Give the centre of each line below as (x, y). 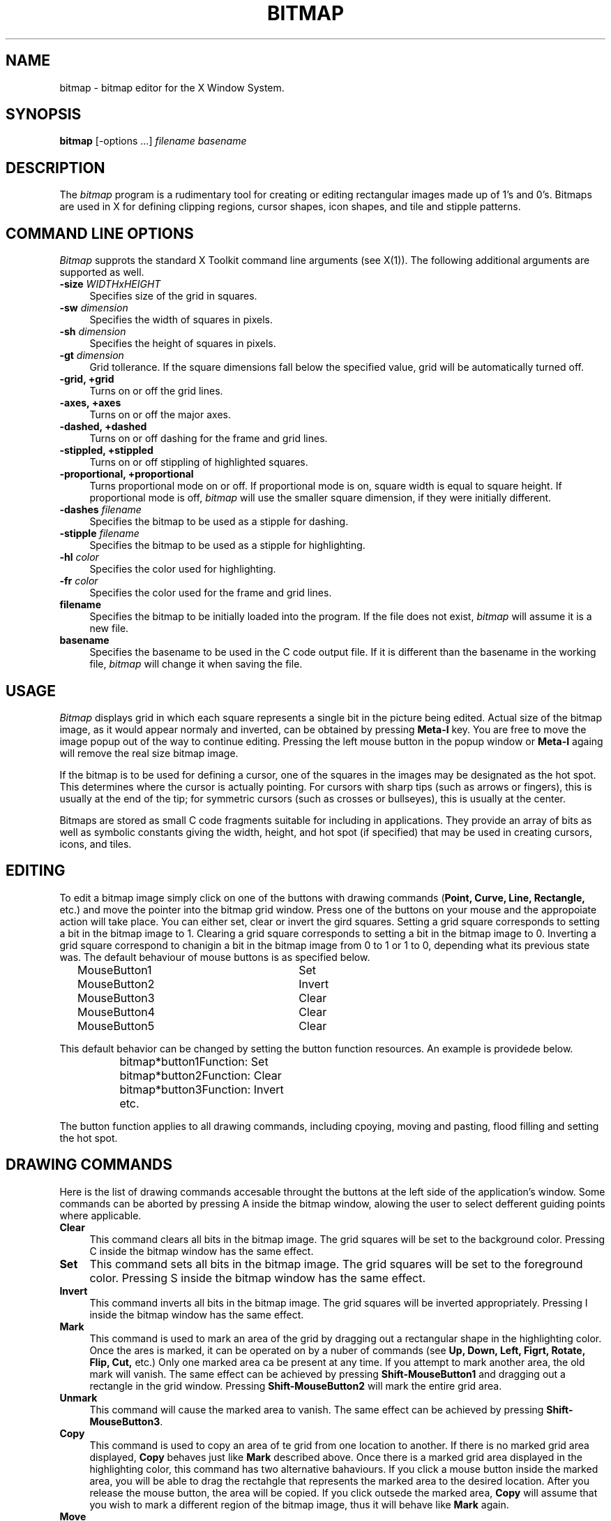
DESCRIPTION (55, 168)
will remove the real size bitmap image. (149, 753)
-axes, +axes (90, 403)
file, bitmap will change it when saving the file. (196, 664)
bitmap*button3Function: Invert (202, 1089)
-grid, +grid (87, 379)
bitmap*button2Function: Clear (201, 1075)
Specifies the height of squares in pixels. (183, 344)
